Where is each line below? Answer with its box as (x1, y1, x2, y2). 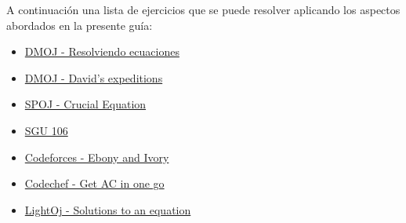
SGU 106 (24, 122, 68, 138)
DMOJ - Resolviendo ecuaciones (24, 43, 179, 60)
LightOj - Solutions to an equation (24, 201, 191, 218)
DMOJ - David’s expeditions (24, 69, 163, 86)
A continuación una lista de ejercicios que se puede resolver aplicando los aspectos (6, 2, 401, 17)
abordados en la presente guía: (6, 16, 153, 33)
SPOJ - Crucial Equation (24, 96, 147, 112)
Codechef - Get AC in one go (24, 175, 165, 192)
